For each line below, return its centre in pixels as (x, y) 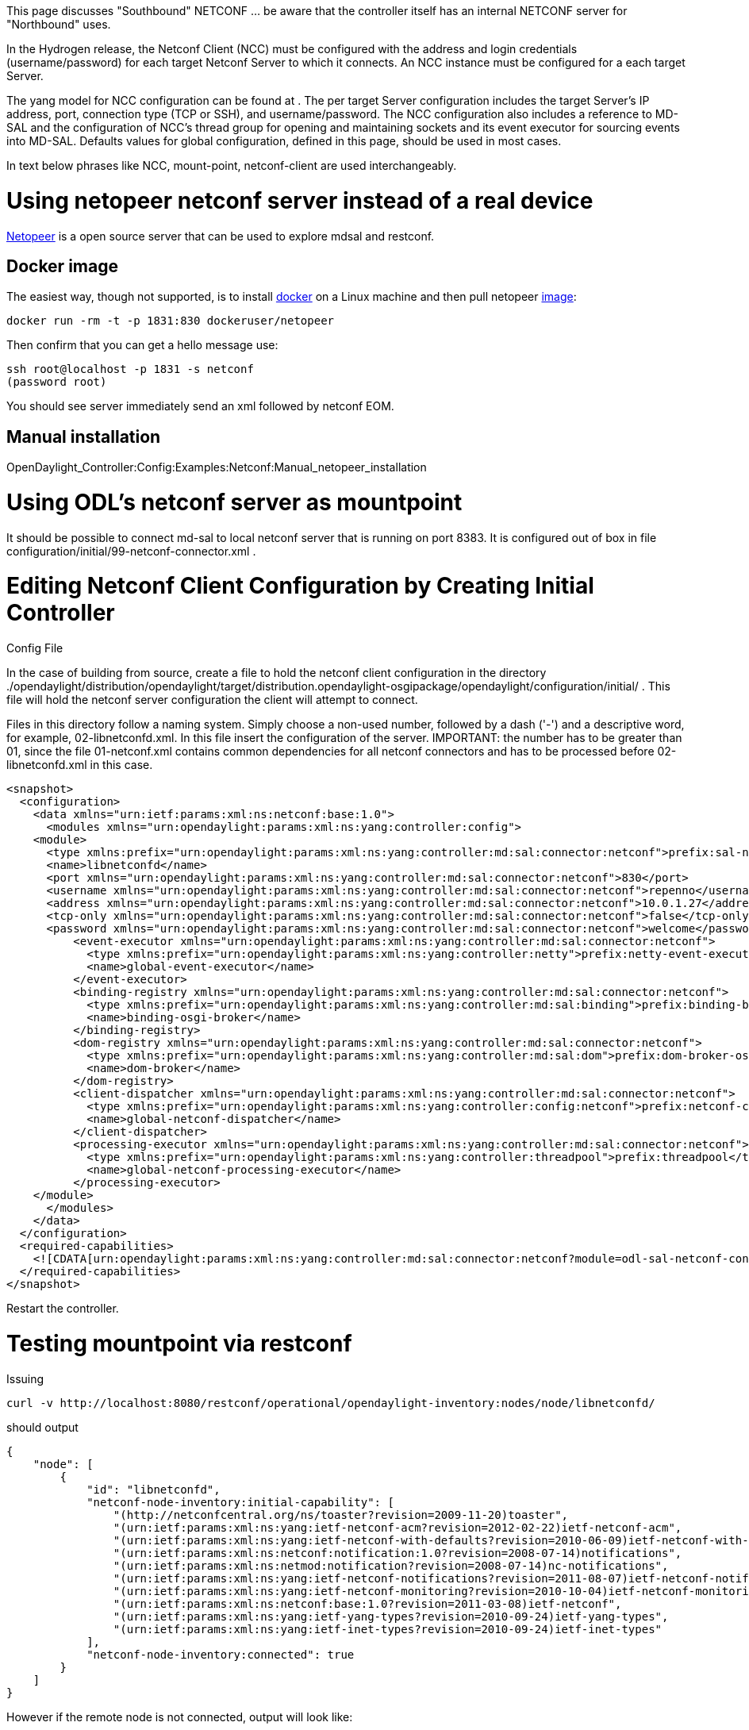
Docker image (62, 266)
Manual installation (84, 436)
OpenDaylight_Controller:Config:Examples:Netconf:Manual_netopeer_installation (217, 467)
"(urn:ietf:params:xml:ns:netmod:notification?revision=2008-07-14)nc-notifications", (391, 1565)
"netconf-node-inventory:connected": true (221, 1654)
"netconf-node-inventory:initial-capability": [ (240, 1502)
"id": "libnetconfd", (154, 1489)
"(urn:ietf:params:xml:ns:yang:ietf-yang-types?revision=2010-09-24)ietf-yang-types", (391, 1616)
